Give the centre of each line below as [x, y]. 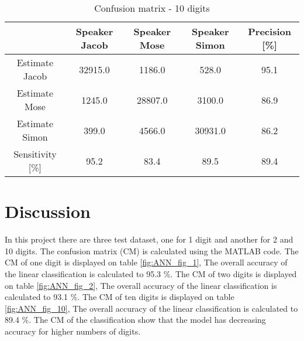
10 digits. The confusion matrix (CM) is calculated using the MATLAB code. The [152, 250]
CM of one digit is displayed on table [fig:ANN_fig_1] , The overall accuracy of [146, 262]
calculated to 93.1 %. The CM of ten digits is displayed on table [120, 297]
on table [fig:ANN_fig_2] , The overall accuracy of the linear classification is [141, 285]
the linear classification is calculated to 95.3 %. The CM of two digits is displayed [151, 273]
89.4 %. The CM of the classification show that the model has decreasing [135, 320]
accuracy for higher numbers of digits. [73, 331]
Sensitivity [35, 154]
